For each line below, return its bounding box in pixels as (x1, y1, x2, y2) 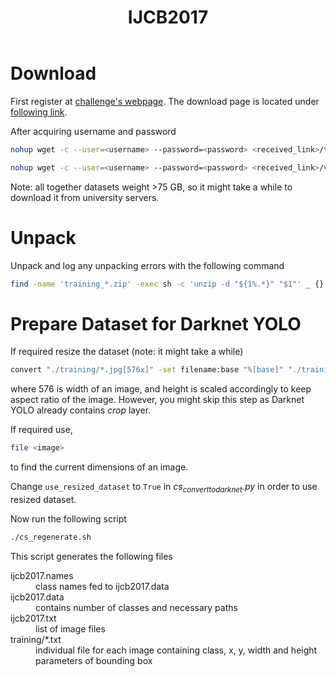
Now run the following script (10, 512, 127, 525)
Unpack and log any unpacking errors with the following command (10, 259, 285, 271)
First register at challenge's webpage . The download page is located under (10, 95, 320, 107)
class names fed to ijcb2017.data (35, 580, 170, 592)
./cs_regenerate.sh (10, 532, 92, 542)
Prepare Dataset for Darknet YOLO (10, 312, 302, 335)
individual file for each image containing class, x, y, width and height (35, 644, 318, 656)
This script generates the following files (10, 550, 173, 562)
